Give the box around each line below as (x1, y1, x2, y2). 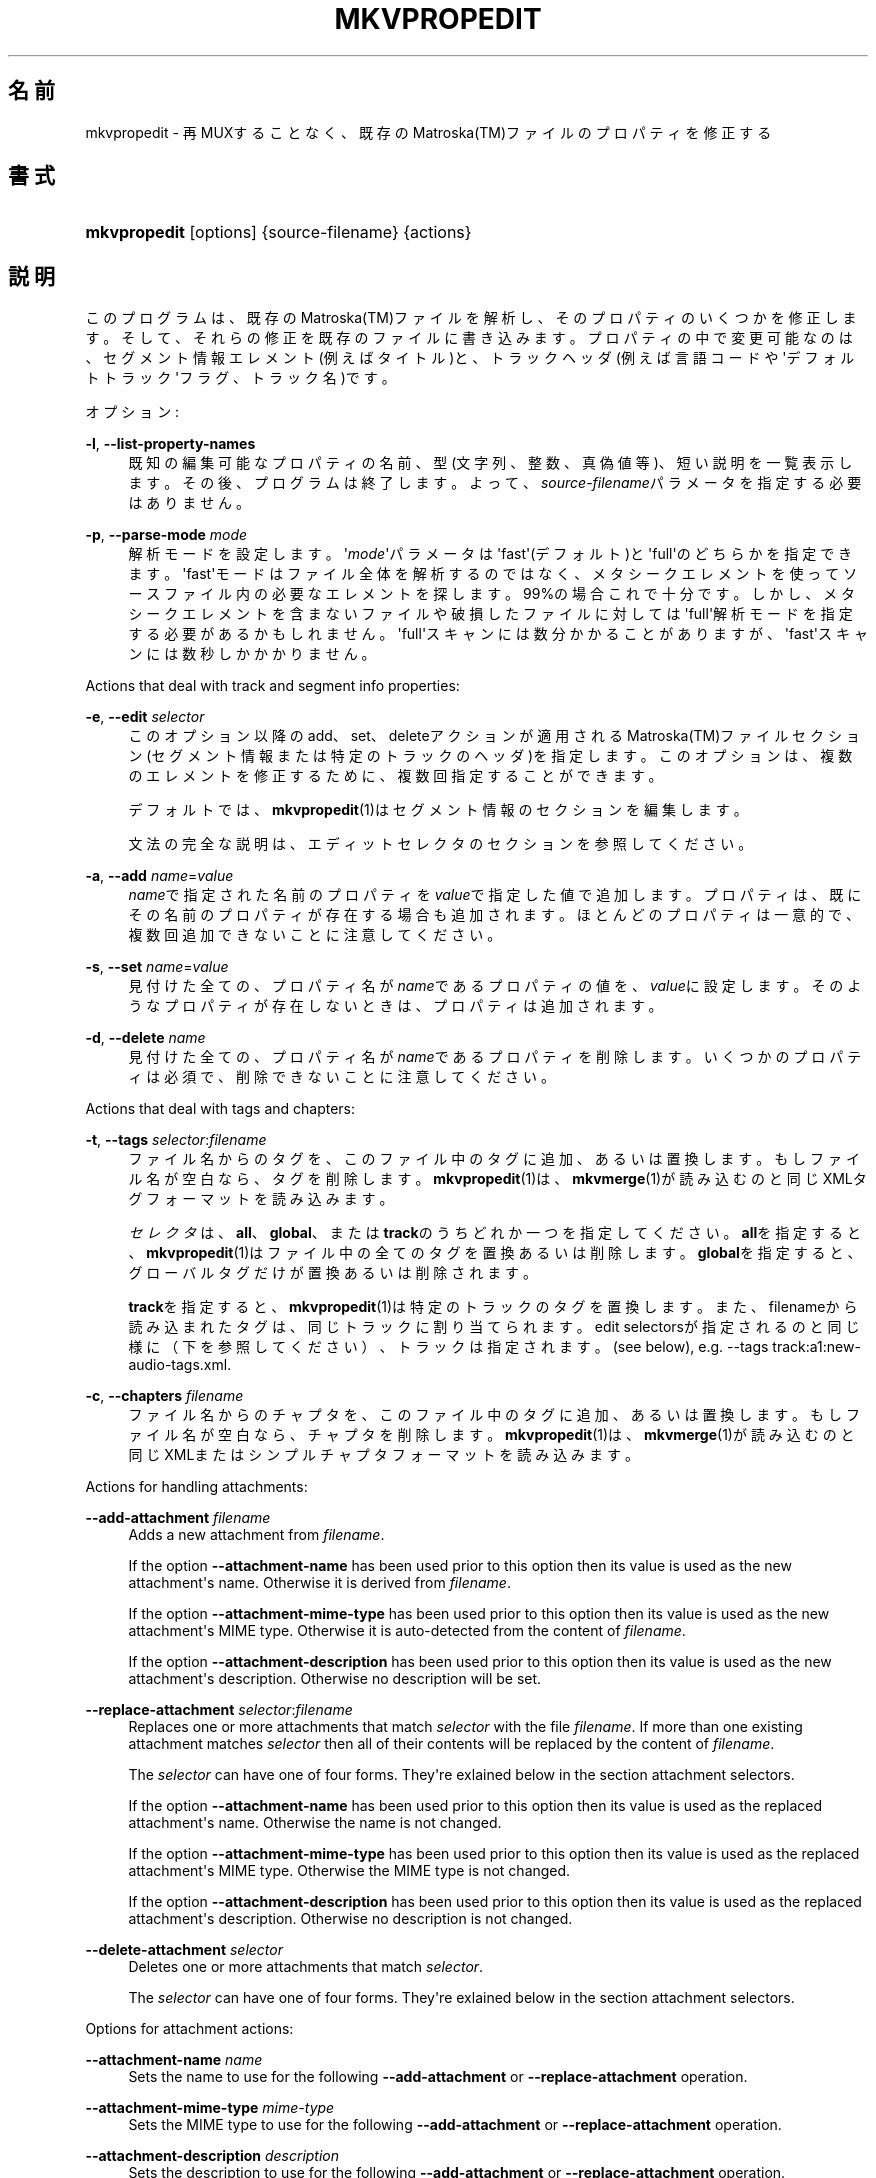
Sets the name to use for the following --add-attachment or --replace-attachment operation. (128, 2068, 748, 2086)
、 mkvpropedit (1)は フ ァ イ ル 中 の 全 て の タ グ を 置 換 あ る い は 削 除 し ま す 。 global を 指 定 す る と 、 (128, 1244, 862, 1262)
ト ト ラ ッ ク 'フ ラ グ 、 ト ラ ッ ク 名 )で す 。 (85, 369, 396, 387)
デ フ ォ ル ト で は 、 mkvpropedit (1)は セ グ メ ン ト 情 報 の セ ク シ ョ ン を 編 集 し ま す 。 (128, 801, 748, 819)
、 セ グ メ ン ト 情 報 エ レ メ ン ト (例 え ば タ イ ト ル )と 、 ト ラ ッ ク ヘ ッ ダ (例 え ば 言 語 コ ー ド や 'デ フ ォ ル (85, 349, 855, 367)
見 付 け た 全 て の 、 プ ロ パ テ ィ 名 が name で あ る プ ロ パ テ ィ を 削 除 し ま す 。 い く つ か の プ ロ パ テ (128, 1048, 862, 1066)
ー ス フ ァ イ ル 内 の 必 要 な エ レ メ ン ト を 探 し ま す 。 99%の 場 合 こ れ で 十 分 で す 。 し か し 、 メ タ (128, 585, 856, 603)
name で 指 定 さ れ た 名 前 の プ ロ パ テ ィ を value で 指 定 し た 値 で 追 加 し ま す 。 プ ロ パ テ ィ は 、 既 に (128, 886, 862, 904)
